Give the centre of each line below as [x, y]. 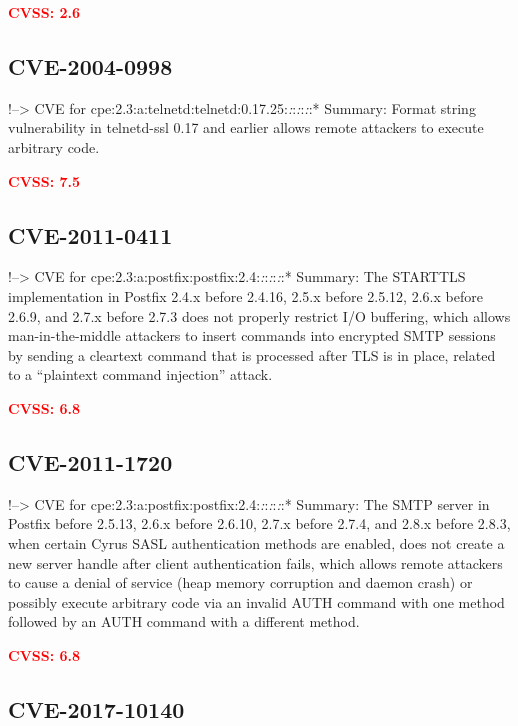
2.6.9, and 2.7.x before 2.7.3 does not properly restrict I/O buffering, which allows [259, 315]
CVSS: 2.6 [44, 12]
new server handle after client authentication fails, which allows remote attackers [255, 562]
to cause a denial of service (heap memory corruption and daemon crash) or [240, 582]
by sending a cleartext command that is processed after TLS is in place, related [252, 354]
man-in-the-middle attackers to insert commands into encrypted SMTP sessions [252, 335]
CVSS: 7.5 [44, 180]
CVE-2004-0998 [90, 65]
